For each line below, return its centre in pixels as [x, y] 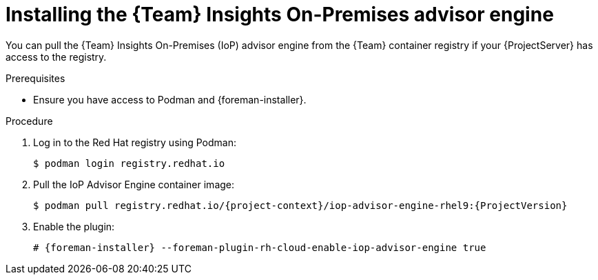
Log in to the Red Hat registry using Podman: [135, 142]
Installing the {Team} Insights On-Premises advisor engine [280, 14]
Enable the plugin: [74, 226]
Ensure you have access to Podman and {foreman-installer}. [170, 99]
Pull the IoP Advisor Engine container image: [134, 184]
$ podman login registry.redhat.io [129, 163]
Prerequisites [35, 78]
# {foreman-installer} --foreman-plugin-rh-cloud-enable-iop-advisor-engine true [260, 247]
